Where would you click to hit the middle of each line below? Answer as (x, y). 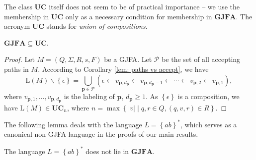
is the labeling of (89, 96)
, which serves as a (209, 124)
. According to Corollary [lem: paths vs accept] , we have (123, 69)
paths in (16, 69)
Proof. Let (19, 59)
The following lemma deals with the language (73, 124)
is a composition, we (209, 96)
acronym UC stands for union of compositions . (76, 26)
